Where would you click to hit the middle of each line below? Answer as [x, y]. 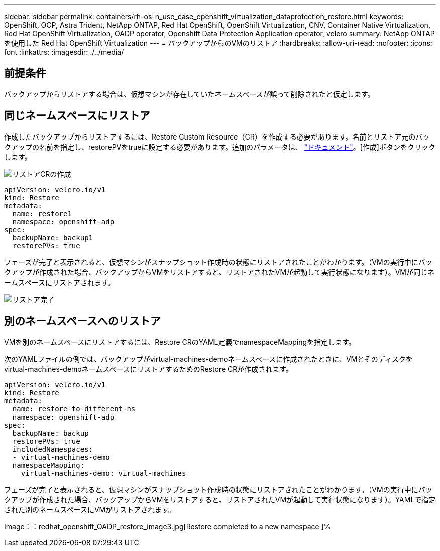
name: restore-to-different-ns [74, 409]
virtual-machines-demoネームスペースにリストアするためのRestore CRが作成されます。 [148, 369]
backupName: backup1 [53, 238]
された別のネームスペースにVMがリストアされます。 [90, 509]
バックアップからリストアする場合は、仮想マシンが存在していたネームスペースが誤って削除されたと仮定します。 [189, 94]
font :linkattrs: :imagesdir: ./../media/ [64, 52]
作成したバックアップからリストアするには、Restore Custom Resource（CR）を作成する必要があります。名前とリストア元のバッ [217, 136]
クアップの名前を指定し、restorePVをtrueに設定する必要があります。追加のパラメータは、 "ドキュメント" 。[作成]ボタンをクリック [220, 147]
